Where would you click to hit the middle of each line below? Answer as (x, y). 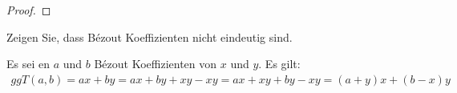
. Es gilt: (279, 64)
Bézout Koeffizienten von (156, 64)
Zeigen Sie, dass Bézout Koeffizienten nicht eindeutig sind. (150, 36)
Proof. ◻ (29, 10)
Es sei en (28, 64)
